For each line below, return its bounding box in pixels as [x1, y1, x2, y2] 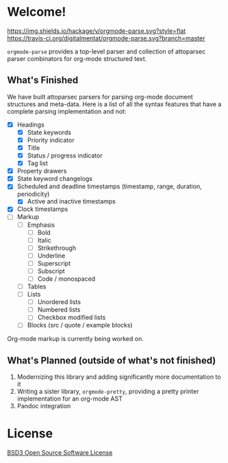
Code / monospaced [37, 275, 96, 283]
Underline [37, 251, 66, 260]
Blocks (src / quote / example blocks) [27, 321, 133, 329]
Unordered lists [37, 298, 81, 306]
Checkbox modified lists [37, 313, 106, 322]
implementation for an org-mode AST [16, 395, 123, 403]
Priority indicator [27, 136, 75, 144]
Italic [37, 236, 51, 244]
